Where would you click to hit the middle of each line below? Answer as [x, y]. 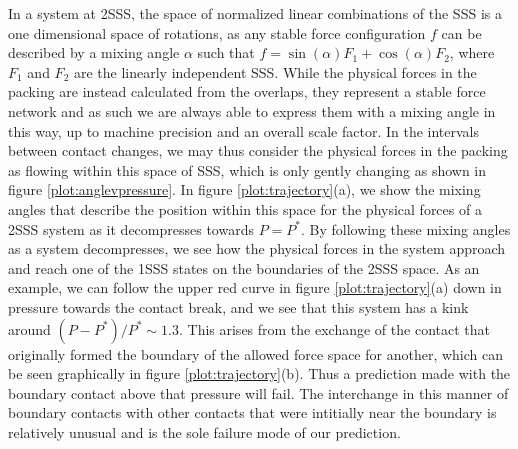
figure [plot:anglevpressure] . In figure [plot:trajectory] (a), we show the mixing [244, 189]
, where [472, 52]
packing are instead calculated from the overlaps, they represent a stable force [247, 91]
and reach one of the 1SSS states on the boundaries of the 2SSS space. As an [244, 267]
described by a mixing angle [94, 52]
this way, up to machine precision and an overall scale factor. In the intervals [244, 130]
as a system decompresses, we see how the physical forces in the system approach [257, 248]
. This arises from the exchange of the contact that [334, 328]
